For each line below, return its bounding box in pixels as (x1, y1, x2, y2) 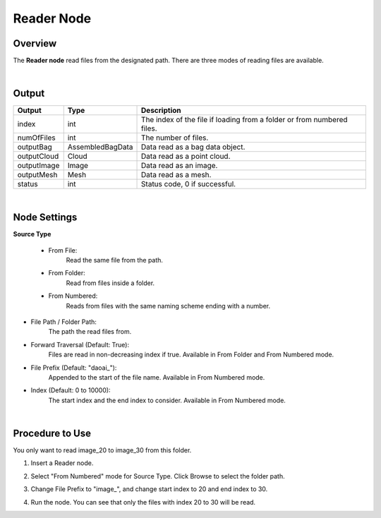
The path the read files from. (48, 327, 132, 336)
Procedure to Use (13, 427, 92, 439)
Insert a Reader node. (30, 459, 94, 467)
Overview (13, 37, 57, 49)
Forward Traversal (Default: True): (30, 340, 130, 349)
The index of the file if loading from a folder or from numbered (141, 115, 349, 125)
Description (141, 106, 181, 116)
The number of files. (141, 133, 209, 143)
